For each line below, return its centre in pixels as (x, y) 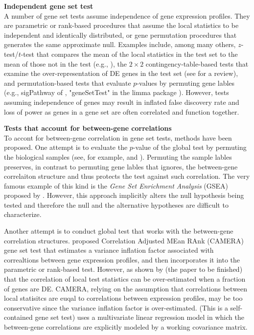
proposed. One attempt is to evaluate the (66, 147)
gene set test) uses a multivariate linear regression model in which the (139, 317)
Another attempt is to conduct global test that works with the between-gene (119, 231)
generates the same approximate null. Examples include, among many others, (120, 44)
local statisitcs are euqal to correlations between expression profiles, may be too (123, 298)
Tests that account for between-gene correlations (88, 128)
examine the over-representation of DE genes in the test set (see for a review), (121, 73)
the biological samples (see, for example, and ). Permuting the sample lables (118, 156)
